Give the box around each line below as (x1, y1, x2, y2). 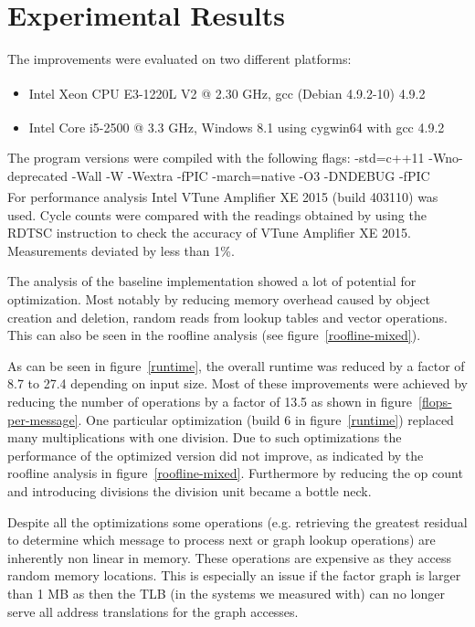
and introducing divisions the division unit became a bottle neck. (7, 481, 372, 500)
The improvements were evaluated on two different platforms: (7, 49, 352, 69)
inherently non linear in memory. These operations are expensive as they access (7, 547, 451, 567)
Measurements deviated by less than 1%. (7, 240, 235, 260)
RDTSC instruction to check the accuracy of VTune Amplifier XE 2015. (7, 223, 411, 242)
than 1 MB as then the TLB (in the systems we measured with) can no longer (7, 583, 445, 602)
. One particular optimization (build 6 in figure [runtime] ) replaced (78, 409, 454, 429)
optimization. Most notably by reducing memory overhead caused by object (7, 290, 431, 309)
